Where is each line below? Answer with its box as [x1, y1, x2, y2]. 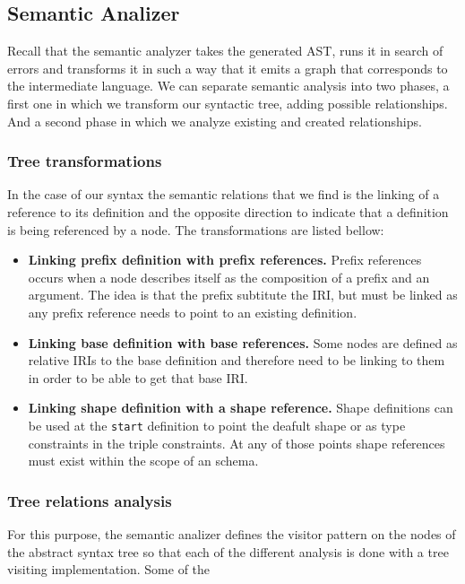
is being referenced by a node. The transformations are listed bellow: [7, 220, 384, 239]
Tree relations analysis [7, 489, 172, 511]
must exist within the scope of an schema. [28, 451, 259, 470]
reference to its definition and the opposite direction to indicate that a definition [7, 202, 449, 221]
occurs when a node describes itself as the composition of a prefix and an [28, 267, 430, 286]
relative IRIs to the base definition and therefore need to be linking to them [28, 351, 445, 370]
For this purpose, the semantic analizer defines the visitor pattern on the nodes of [7, 524, 456, 543]
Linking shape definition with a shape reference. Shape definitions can [28, 398, 453, 417]
